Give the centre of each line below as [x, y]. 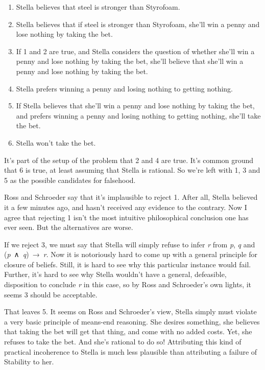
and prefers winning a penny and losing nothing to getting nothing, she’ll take [138, 115]
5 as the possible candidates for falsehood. [70, 180]
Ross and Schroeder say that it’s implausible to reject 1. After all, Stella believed [131, 197]
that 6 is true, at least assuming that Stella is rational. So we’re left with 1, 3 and [132, 170]
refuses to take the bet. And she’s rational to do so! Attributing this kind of [123, 342]
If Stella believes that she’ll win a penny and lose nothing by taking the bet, [135, 106]
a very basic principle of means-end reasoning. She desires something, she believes [132, 321]
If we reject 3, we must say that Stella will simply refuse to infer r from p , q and [130, 244]
